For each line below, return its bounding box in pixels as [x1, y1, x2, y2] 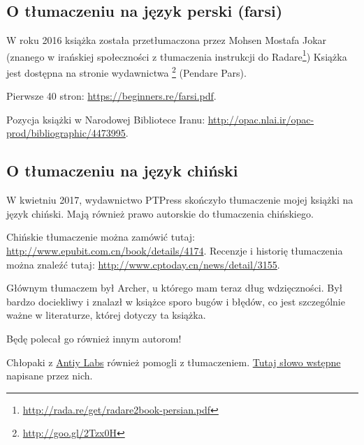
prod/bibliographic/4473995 [6, 126, 126, 140]
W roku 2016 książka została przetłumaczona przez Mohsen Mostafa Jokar [6, 33, 327, 47]
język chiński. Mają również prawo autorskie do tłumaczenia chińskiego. [6, 206, 314, 220]
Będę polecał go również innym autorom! [6, 331, 182, 346]
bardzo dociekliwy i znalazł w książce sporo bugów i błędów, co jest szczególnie [6, 294, 345, 308]
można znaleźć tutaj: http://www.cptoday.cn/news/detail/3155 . [6, 257, 280, 271]
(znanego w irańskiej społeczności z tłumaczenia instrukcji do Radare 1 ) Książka [6, 47, 347, 63]
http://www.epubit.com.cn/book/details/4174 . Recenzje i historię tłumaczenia [6, 243, 343, 258]
